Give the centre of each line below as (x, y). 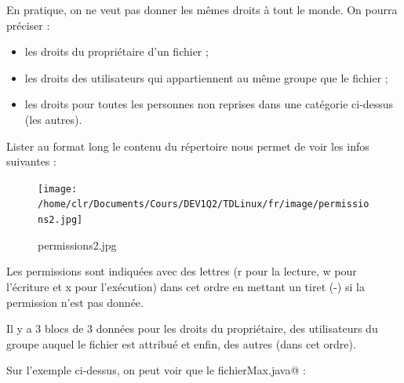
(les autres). (53, 119)
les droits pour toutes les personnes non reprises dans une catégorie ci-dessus (209, 104)
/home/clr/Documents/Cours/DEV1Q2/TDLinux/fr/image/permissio (204, 204)
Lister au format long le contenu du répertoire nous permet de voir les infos (188, 146)
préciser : (28, 25)
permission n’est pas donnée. (75, 302)
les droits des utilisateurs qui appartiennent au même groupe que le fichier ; (206, 77)
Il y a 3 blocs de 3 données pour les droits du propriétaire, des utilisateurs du (192, 328)
